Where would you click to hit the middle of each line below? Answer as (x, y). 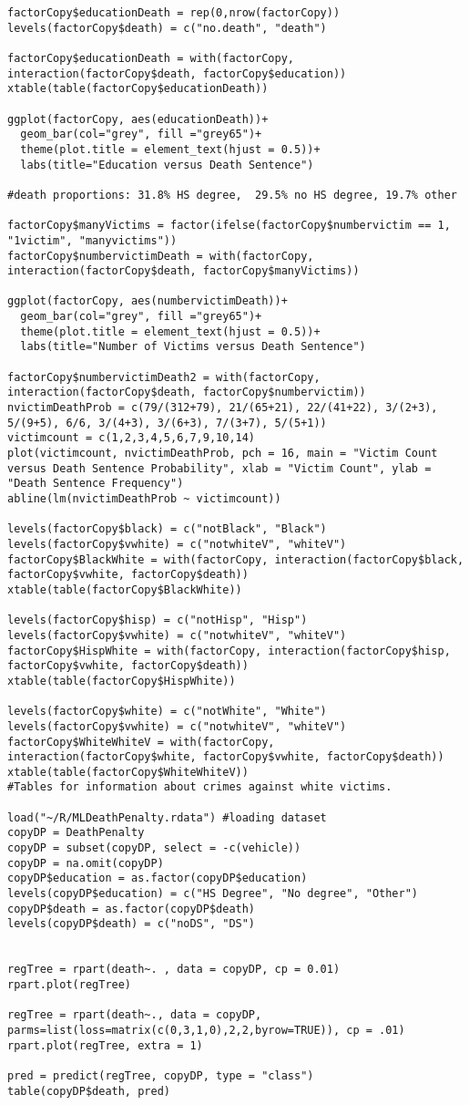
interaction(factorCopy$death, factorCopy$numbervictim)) (187, 392)
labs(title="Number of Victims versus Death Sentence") (193, 347)
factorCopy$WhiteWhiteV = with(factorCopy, (141, 742)
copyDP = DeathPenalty (76, 833)
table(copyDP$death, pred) (89, 1091)
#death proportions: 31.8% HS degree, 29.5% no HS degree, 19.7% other (232, 195)
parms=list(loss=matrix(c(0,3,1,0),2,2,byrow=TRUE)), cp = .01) (206, 1030)
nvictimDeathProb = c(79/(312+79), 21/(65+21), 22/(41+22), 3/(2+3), (223, 408)
